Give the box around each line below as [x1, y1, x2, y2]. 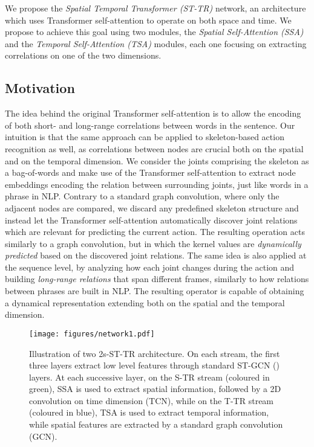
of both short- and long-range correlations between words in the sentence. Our [5, 118, 295, 131]
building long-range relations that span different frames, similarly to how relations [5, 272, 309, 285]
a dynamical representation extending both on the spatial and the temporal [5, 296, 285, 309]
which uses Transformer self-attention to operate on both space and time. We [5, 13, 292, 26]
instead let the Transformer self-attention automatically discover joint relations [5, 213, 298, 226]
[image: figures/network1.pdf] [29, 329, 155, 338]
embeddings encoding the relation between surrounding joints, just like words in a [5, 178, 309, 190]
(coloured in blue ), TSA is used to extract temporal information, [29, 406, 269, 419]
